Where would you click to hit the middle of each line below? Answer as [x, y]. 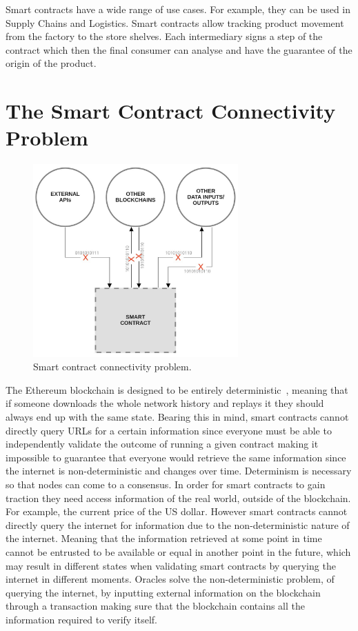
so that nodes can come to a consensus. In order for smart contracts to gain [166, 484]
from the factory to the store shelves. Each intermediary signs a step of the [164, 36]
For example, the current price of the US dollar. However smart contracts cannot [177, 511]
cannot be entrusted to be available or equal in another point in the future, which [178, 552]
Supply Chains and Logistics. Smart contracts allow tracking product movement [175, 22]
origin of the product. [51, 63]
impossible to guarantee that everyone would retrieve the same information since [176, 457]
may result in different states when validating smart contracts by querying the [171, 565]
